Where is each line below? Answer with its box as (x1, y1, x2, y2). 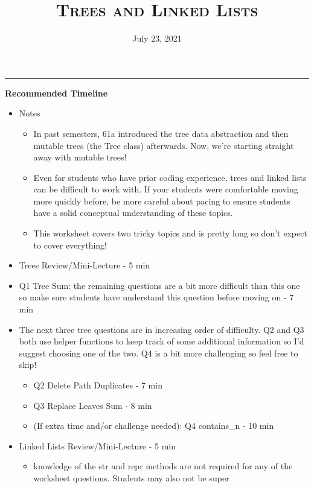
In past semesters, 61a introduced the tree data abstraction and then (33, 127, 289, 139)
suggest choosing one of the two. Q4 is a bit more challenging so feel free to (19, 346, 298, 359)
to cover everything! (33, 238, 107, 251)
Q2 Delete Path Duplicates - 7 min (33, 379, 162, 391)
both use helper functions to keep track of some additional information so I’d (19, 335, 304, 347)
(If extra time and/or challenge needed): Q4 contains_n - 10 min (33, 419, 274, 432)
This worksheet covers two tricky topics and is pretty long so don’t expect (33, 227, 307, 239)
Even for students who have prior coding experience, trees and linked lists (33, 171, 307, 183)
